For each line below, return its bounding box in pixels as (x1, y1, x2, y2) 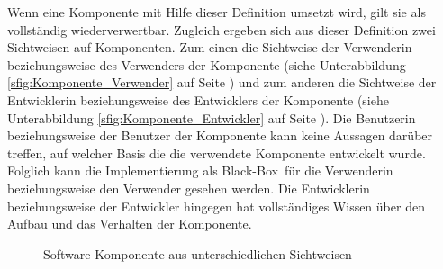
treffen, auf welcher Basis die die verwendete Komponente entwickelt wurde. (7, 143, 426, 162)
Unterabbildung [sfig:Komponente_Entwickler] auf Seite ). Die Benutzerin (7, 108, 416, 127)
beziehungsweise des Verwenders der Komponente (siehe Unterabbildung (7, 55, 406, 74)
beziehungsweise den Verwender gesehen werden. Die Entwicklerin (7, 178, 370, 197)
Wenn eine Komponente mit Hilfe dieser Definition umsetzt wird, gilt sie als (7, 3, 426, 21)
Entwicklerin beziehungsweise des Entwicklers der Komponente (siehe (7, 90, 389, 109)
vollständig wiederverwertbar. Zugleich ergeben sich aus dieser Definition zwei (7, 20, 436, 39)
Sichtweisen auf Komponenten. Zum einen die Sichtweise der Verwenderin (7, 38, 412, 57)
